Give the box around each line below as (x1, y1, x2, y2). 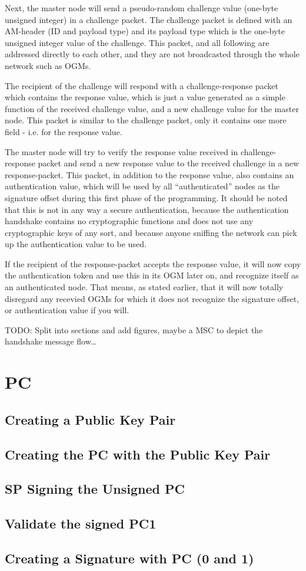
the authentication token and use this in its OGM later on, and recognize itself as (5, 269, 299, 281)
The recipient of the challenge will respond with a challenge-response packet (5, 79, 279, 91)
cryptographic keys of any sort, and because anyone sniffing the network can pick (5, 226, 297, 238)
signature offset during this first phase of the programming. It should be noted (5, 191, 288, 204)
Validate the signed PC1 (5, 514, 157, 533)
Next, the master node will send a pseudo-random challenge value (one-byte (5, 2, 278, 14)
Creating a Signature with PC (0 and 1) (5, 549, 254, 567)
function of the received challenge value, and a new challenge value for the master (5, 102, 299, 114)
